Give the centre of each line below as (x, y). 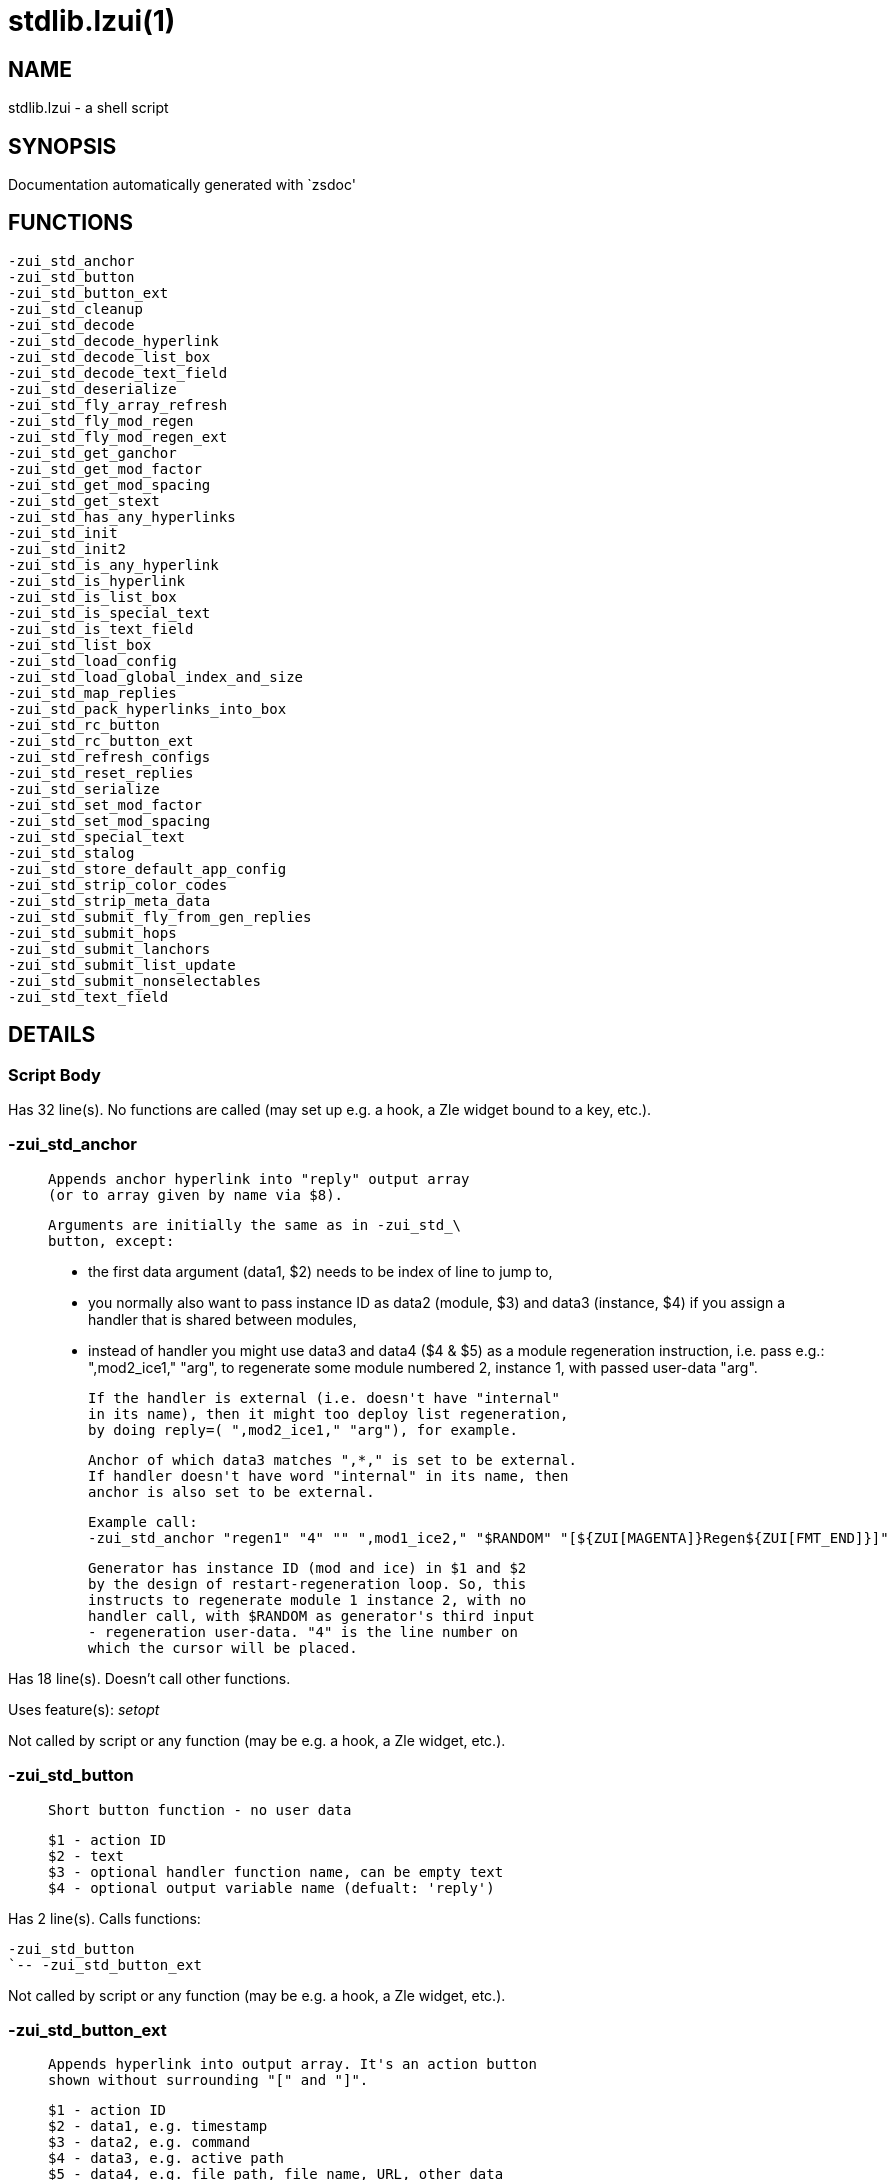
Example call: (143, 1521)
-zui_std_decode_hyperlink (113, 340)
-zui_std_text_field (88, 996)
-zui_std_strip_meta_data (109, 900)
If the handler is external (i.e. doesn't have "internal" (324, 1397)
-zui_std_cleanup (75, 308)
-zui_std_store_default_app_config (147, 868)
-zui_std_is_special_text (109, 612)
